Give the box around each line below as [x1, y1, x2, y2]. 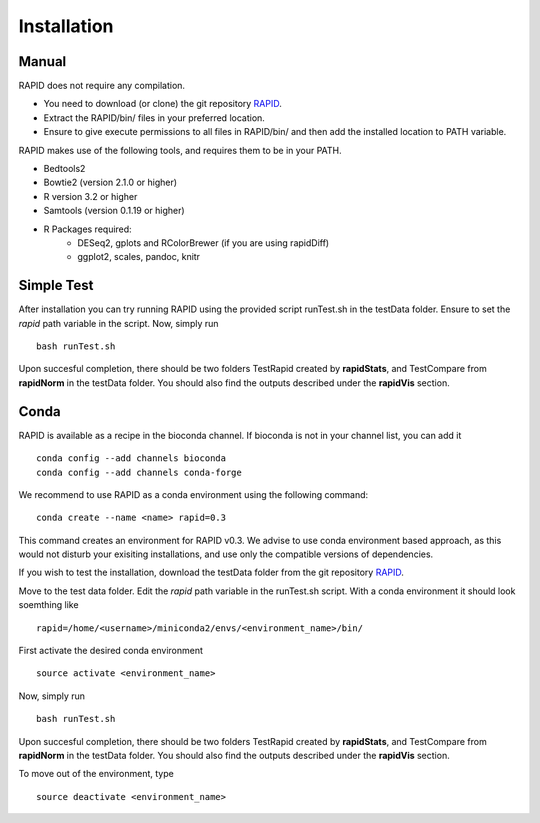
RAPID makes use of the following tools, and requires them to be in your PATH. [18, 144, 342, 156]
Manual [18, 53, 67, 70]
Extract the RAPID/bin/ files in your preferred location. [43, 111, 265, 124]
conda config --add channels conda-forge [36, 466, 242, 478]
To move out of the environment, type [18, 768, 174, 780]
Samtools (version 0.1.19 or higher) [43, 205, 185, 217]
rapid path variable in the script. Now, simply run [18, 317, 219, 329]
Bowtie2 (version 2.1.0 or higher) [43, 176, 178, 189]
